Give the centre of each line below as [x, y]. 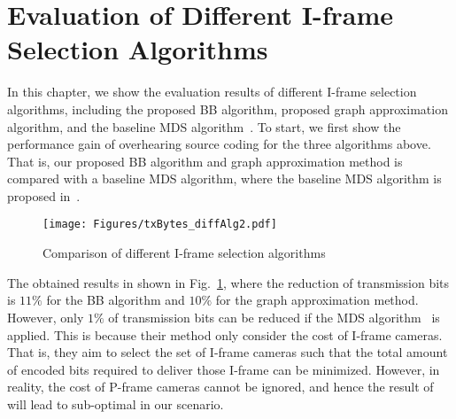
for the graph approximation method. [317, 300]
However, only [46, 317]
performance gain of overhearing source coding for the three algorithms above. [219, 144]
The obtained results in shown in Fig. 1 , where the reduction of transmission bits [228, 282]
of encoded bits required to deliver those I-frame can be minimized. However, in [224, 369]
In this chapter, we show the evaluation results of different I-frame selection [212, 92]
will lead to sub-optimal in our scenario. [116, 403]
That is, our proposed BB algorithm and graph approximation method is [205, 161]
